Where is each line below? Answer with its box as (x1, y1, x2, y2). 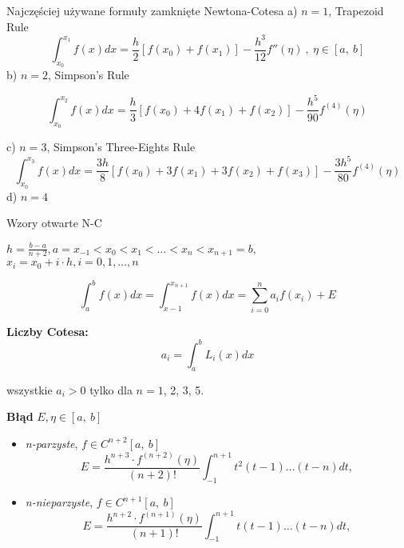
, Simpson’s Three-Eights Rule (46, 138, 196, 155)
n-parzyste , (25, 434, 78, 451)
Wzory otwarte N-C (6, 214, 102, 231)
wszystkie (6, 381, 53, 398)
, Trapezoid (328, 2, 384, 18)
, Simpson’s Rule (47, 66, 129, 83)
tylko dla (89, 381, 133, 398)
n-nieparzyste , (25, 494, 93, 510)
